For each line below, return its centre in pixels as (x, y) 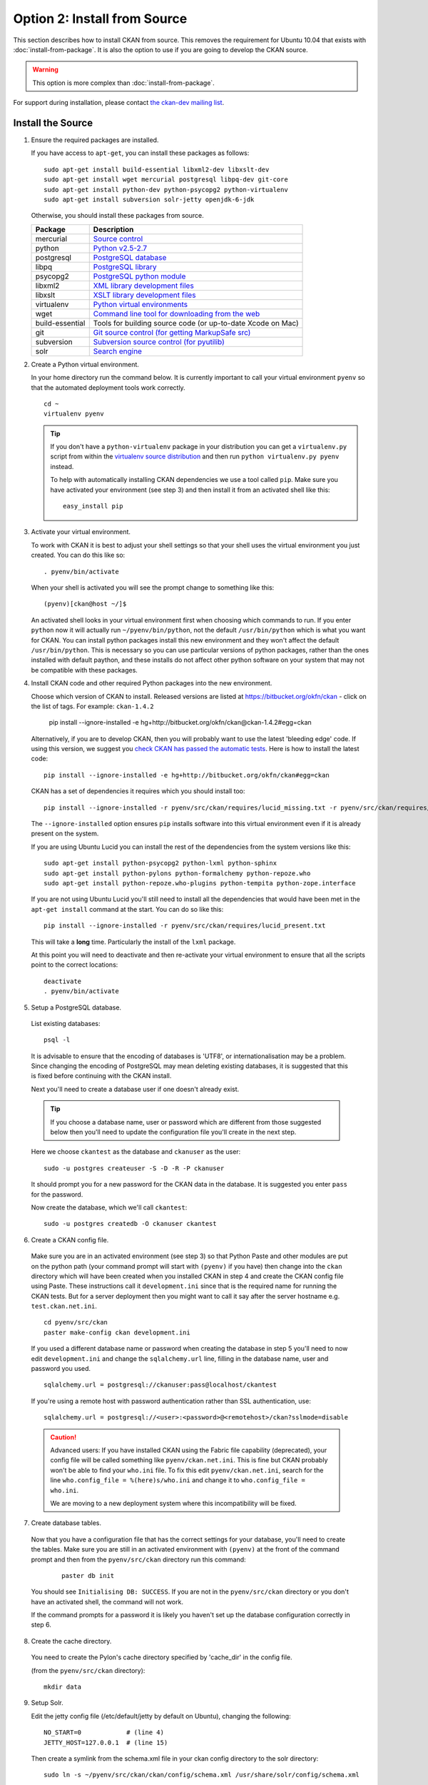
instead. (62, 466)
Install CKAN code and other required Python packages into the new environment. (152, 683)
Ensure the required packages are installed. (95, 140)
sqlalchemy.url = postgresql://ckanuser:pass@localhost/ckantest (160, 1385)
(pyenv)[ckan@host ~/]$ (85, 604)
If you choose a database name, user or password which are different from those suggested (186, 1122)
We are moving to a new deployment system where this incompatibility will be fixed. (173, 1503)
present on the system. (65, 834)
